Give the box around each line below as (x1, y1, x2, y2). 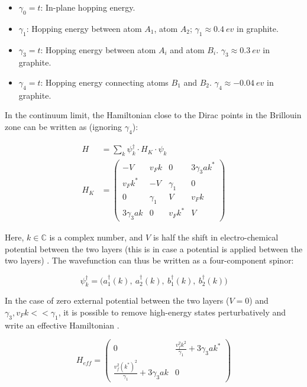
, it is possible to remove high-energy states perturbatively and (58, 305, 286, 318)
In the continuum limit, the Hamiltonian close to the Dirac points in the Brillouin (5, 109, 302, 121)
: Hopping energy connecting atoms (40, 76, 169, 88)
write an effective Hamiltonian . (5, 318, 119, 331)
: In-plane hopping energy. (40, 1, 135, 13)
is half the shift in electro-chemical (153, 231, 279, 243)
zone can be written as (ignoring (5, 120, 122, 132)
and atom (170, 43, 205, 56)
